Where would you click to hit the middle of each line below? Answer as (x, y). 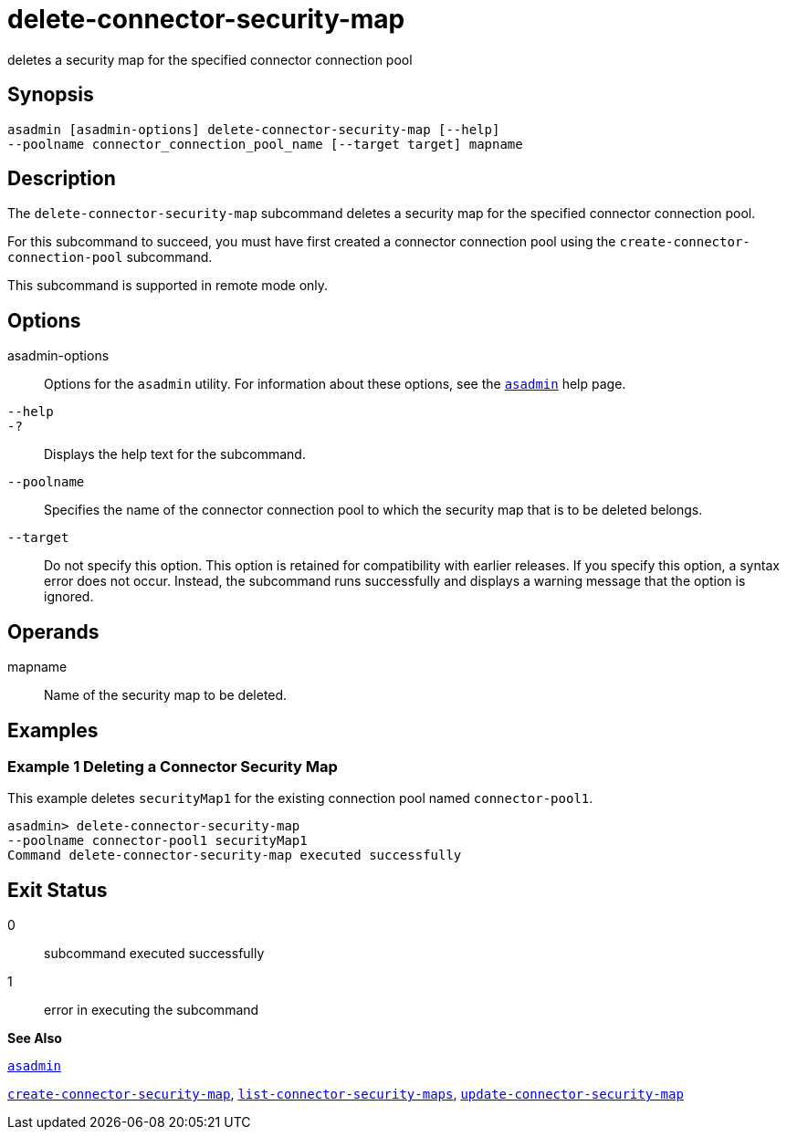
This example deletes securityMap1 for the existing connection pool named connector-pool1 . (300, 798)
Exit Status (58, 890)
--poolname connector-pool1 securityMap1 (157, 841)
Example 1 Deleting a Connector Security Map (173, 766)
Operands (53, 631)
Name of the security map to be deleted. (166, 695)
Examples (53, 730)
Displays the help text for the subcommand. (175, 454)
